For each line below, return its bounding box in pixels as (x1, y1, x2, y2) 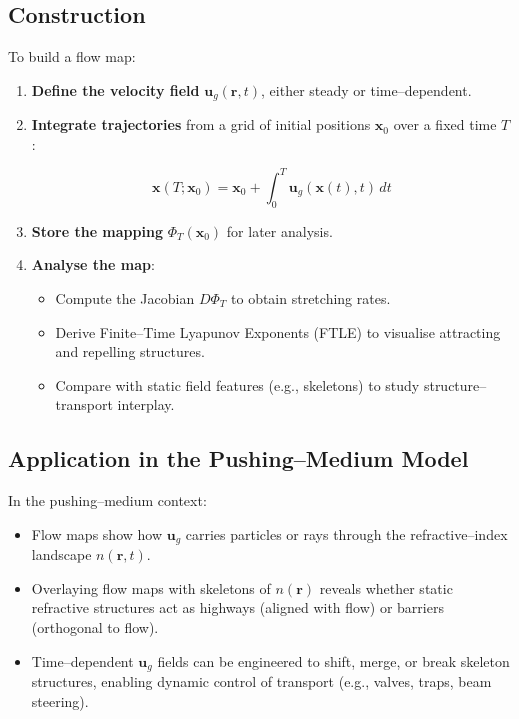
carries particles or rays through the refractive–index (185, 523, 508, 544)
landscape (31, 544, 92, 565)
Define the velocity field (31, 79, 200, 100)
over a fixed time (393, 114, 497, 135)
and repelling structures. (55, 341, 205, 362)
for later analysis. (226, 220, 333, 241)
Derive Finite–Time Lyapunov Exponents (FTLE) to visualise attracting (55, 321, 501, 342)
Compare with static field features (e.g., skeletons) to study (55, 374, 420, 395)
